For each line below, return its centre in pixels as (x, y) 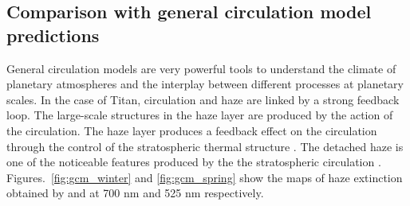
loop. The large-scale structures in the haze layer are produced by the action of (200, 115)
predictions (53, 35)
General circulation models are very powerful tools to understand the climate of (201, 68)
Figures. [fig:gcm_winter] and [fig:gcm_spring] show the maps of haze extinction (205, 177)
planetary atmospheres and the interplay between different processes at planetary (205, 84)
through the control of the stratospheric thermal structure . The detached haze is (205, 146)
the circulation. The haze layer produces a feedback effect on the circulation (192, 130)
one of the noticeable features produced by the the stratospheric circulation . (194, 162)
